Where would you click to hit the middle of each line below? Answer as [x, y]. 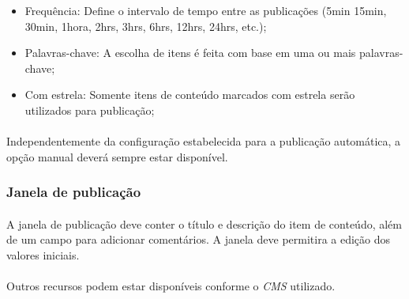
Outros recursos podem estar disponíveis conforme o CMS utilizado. [171, 286]
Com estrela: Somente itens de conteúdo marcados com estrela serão [190, 95]
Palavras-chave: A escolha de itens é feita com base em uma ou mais [190, 53]
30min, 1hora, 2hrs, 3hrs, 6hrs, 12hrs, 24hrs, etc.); [146, 26]
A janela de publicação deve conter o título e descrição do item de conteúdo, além [204, 223]
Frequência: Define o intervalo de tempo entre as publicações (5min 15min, [206, 10]
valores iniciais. [43, 254]
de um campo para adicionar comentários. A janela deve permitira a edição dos [199, 239]
